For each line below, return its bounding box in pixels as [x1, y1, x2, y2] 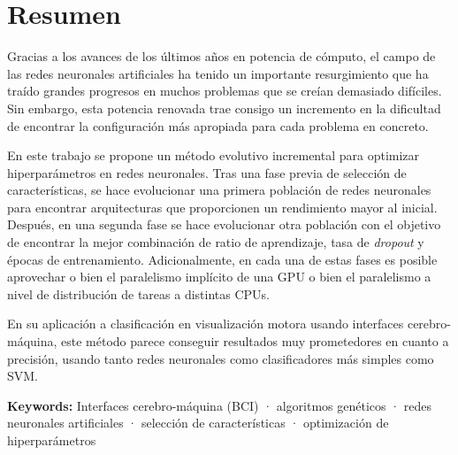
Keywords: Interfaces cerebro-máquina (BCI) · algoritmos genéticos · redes [7, 396, 431, 414]
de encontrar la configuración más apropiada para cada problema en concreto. [7, 116, 429, 135]
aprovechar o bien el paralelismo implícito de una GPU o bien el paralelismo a [7, 267, 431, 286]
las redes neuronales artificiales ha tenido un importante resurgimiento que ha [7, 64, 429, 82]
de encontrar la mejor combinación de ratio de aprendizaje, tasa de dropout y [7, 233, 424, 251]
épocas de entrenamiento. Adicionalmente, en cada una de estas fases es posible [7, 250, 438, 268]
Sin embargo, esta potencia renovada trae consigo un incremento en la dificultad [7, 98, 441, 117]
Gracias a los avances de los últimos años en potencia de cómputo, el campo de [7, 47, 436, 66]
